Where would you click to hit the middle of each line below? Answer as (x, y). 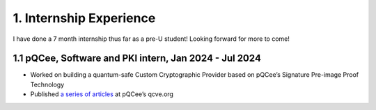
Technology (47, 84)
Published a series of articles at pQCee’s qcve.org (102, 94)
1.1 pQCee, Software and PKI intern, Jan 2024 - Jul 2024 (137, 58)
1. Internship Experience (84, 18)
